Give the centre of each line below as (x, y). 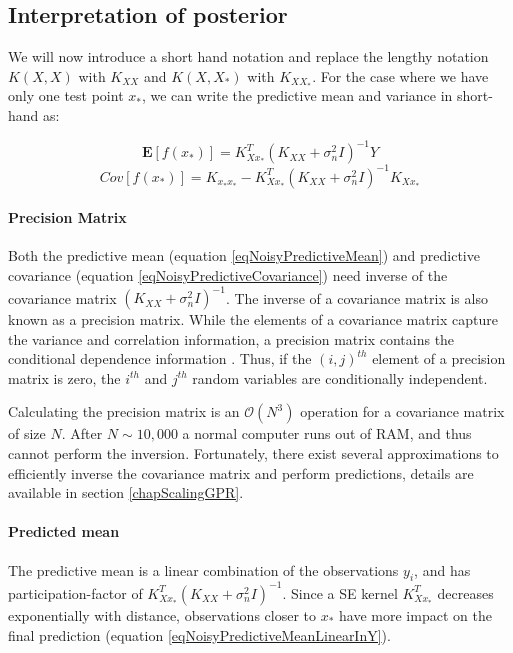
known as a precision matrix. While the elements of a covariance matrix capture (253, 319)
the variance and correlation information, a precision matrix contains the (231, 338)
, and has (442, 569)
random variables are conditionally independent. (340, 377)
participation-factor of (75, 592)
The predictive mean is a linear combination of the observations (203, 569)
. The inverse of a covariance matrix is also (356, 297)
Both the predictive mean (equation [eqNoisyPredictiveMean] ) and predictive (244, 255)
